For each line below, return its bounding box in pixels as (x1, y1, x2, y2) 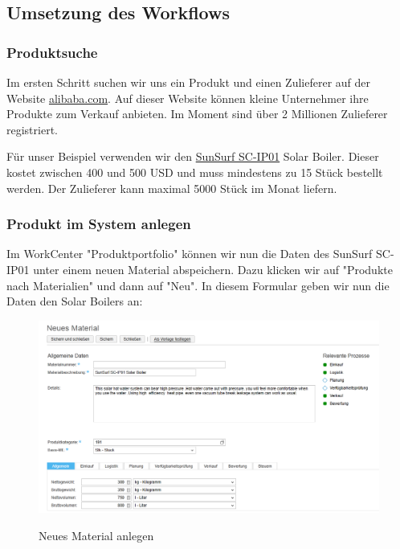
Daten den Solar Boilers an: (6, 293, 143, 309)
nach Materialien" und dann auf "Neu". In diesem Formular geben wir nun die (6, 277, 390, 293)
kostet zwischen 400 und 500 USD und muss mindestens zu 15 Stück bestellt (6, 163, 383, 180)
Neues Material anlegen (39, 527, 154, 544)
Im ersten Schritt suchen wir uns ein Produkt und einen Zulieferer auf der (6, 74, 371, 90)
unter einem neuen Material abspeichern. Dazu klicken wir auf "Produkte (33, 260, 393, 277)
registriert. (6, 121, 58, 137)
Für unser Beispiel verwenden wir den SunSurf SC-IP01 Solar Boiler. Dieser (6, 148, 379, 165)
